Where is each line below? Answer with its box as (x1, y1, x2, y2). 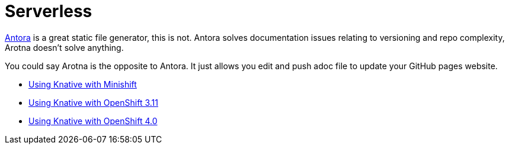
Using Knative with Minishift (28, 79, 137, 89)
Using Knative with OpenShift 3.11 (28, 97, 158, 108)
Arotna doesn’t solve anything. (5, 42, 124, 53)
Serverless (5, 1, 92, 21)
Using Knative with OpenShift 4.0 (28, 115, 158, 126)
